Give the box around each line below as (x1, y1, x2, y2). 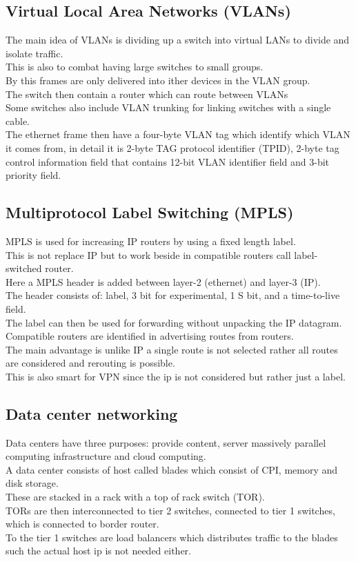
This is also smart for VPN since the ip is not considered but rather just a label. (6, 369, 346, 383)
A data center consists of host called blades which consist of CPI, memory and (6, 462, 338, 476)
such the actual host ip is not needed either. (6, 543, 191, 558)
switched (6, 261, 42, 275)
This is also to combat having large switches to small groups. (6, 59, 264, 74)
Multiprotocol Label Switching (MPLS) (6, 202, 294, 223)
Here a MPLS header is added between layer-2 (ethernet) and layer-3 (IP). (6, 274, 321, 289)
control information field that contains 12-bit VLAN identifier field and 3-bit (6, 154, 330, 168)
